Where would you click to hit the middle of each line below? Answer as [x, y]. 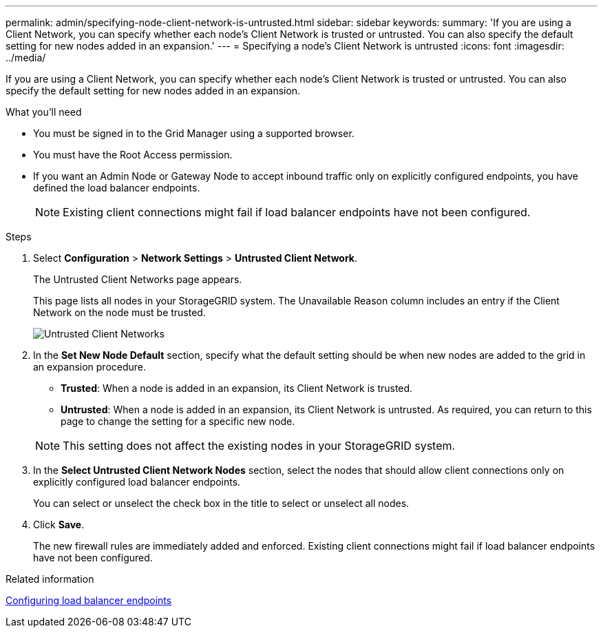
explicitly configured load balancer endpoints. [137, 482]
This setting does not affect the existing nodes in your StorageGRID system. [259, 446]
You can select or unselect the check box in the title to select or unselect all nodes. [221, 503]
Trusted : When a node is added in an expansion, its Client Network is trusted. [237, 388]
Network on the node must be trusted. [119, 312]
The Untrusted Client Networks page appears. [138, 279]
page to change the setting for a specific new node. [178, 421]
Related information [50, 579]
